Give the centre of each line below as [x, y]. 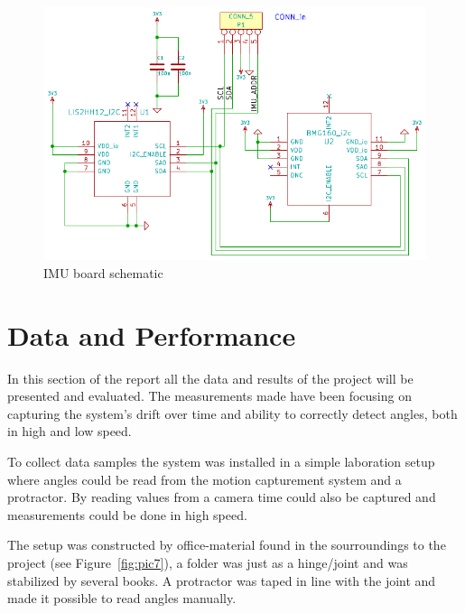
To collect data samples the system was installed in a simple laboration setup [221, 462]
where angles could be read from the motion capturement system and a [205, 479]
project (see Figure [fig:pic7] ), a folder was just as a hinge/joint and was [208, 563]
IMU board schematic [103, 272]
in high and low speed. [70, 431]
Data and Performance [152, 334]
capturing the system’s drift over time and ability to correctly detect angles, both [232, 413]
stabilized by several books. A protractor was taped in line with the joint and [222, 580]
